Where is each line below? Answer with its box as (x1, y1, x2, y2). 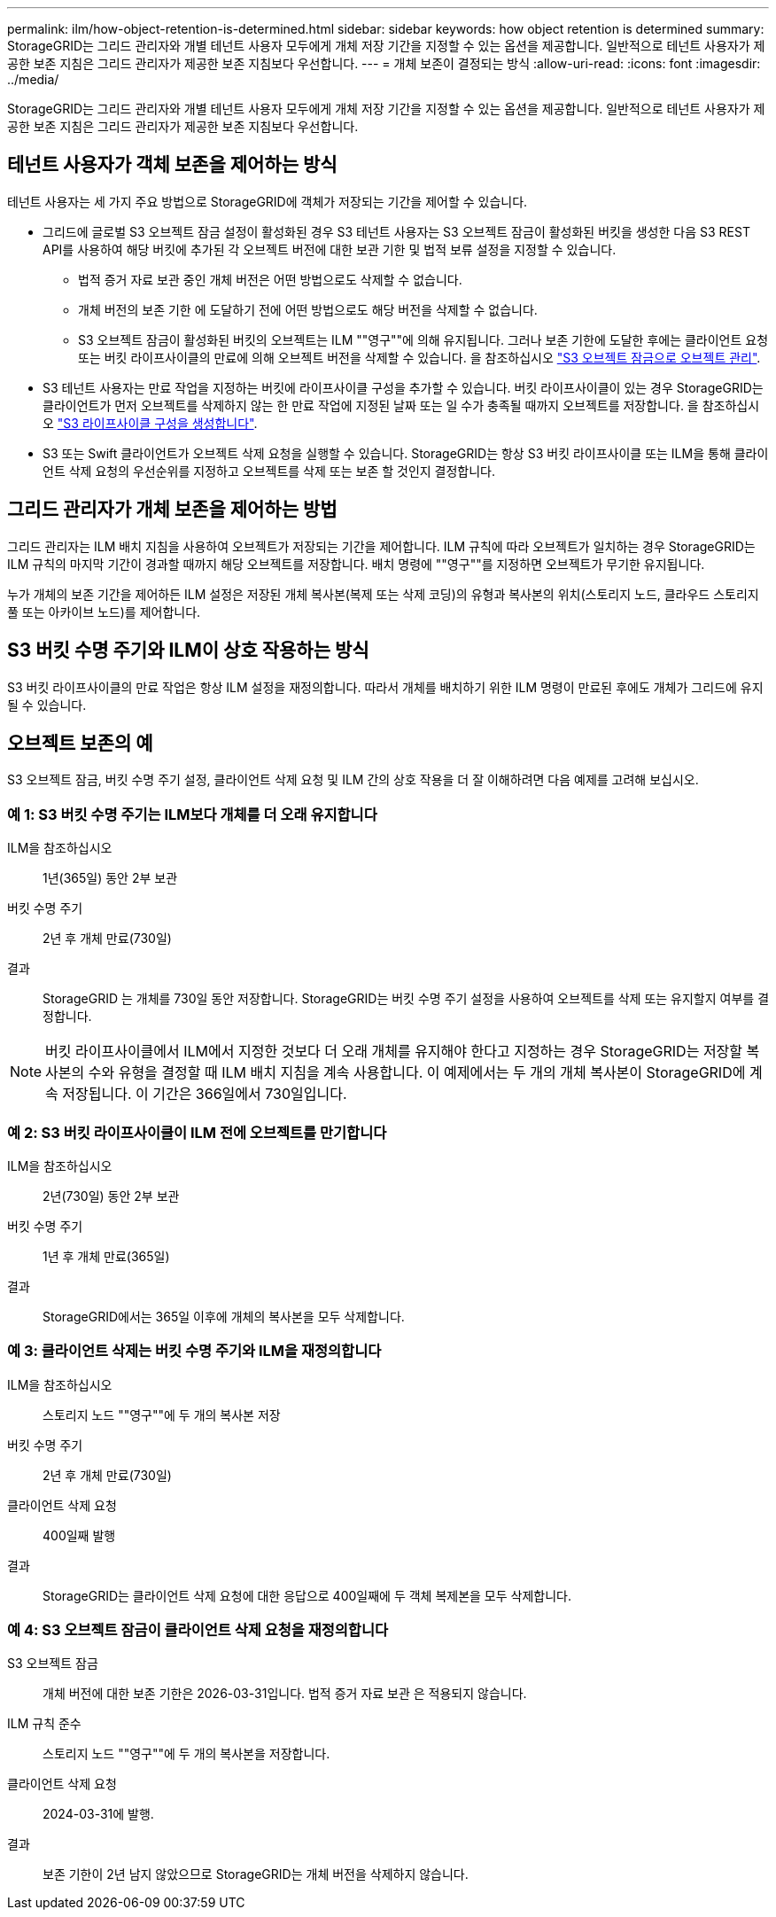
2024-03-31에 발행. (43, 1806, 154, 1822)
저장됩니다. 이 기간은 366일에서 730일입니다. (62, 1085, 347, 1103)
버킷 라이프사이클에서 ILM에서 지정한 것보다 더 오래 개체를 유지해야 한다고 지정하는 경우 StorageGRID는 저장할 (45, 1042, 743, 1061)
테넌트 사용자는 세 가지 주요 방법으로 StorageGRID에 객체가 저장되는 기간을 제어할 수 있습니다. (7, 193, 528, 209)
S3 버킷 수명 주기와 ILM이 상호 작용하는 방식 (7, 639, 369, 662)
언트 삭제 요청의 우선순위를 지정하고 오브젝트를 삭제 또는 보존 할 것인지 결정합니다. (43, 463, 496, 479)
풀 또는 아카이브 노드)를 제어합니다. (7, 604, 201, 620)
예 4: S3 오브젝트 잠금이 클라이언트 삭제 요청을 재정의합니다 (7, 1621, 389, 1639)
